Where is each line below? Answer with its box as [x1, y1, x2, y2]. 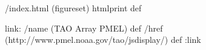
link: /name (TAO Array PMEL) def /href [5, 21, 163, 34]
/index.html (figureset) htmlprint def [5, 2, 142, 14]
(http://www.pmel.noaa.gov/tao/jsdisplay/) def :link [5, 33, 201, 46]
